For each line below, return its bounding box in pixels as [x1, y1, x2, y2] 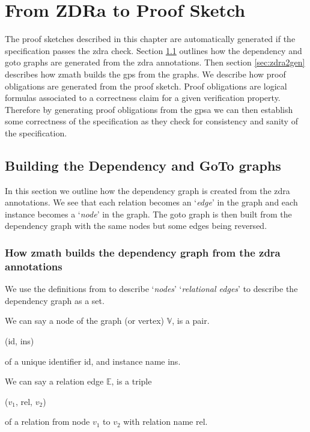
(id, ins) [5, 334, 34, 347]
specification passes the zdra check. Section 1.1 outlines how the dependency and [5, 44, 302, 56]
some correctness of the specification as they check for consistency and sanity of [5, 115, 298, 127]
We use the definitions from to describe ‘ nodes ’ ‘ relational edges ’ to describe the [5, 282, 298, 295]
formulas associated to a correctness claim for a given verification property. [5, 91, 281, 104]
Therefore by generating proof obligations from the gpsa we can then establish [5, 103, 293, 115]
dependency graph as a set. [5, 294, 105, 306]
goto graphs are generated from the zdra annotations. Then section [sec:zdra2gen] [5, 56, 305, 68]
